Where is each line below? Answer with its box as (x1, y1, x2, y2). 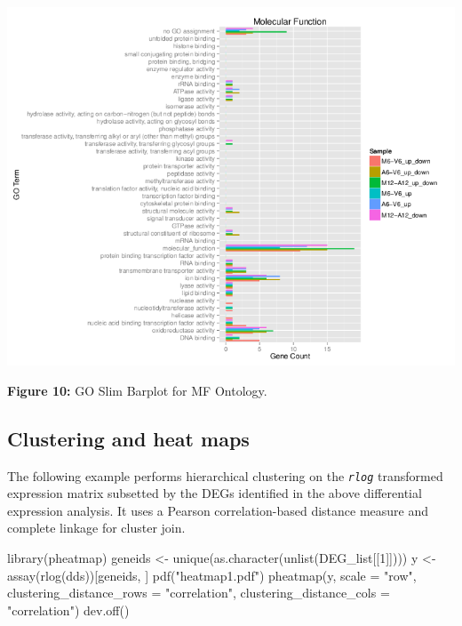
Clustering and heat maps (7, 424, 250, 452)
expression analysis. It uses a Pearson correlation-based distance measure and (7, 501, 429, 519)
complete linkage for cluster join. (7, 518, 186, 537)
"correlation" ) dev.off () (7, 600, 130, 619)
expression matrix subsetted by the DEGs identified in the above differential (7, 484, 422, 502)
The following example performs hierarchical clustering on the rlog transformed (7, 466, 443, 485)
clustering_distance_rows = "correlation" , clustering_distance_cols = (7, 583, 390, 602)
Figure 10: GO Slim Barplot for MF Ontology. (7, 381, 267, 399)
